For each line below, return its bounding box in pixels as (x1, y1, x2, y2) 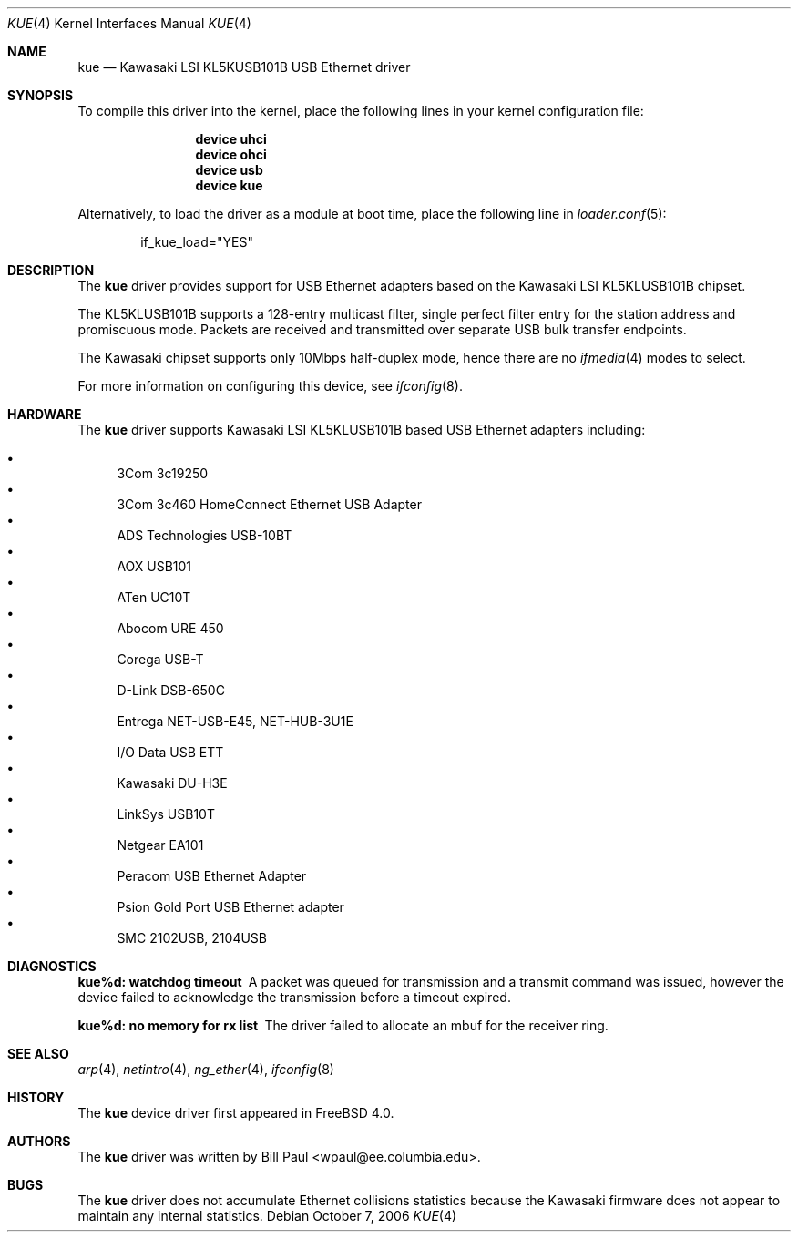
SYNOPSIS (7, 87, 74, 103)
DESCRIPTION (7, 262, 95, 278)
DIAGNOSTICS (7, 958, 97, 974)
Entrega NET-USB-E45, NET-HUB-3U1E (117, 713, 353, 729)
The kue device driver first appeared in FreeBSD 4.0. (77, 1105, 394, 1121)
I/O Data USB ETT (117, 744, 224, 760)
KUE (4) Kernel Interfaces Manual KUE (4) (7, 15, 251, 31)
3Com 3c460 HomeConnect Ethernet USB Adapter (117, 497, 422, 512)
